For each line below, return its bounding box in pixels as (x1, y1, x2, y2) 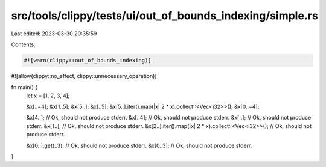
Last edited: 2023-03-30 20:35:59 (11, 30, 97, 37)
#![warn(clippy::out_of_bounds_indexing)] (24, 57, 152, 64)
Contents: (11, 41, 36, 48)
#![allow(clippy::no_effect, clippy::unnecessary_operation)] (11, 72, 157, 79)
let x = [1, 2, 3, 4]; (26, 92, 70, 99)
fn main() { (11, 83, 38, 91)
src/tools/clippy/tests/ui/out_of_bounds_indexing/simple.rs (11, 9, 318, 22)
